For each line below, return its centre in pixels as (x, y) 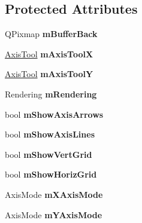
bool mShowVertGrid (49, 154)
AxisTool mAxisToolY (49, 74)
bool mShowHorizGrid (51, 174)
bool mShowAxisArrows (54, 114)
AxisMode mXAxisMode (54, 194)
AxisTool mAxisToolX (49, 54)
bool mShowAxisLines (50, 134)
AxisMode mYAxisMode (54, 214)
